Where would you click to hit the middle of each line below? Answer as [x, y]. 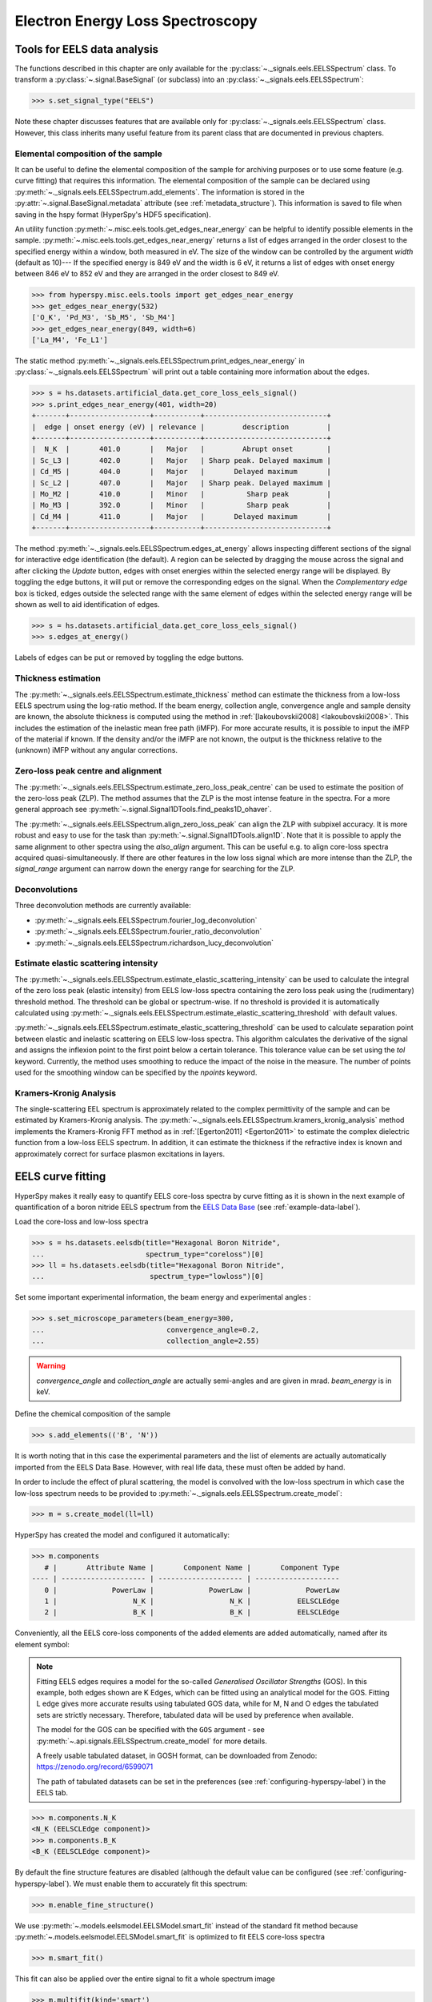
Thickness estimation [58, 678]
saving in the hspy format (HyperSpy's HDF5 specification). [113, 214]
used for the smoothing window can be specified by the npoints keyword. [136, 1072]
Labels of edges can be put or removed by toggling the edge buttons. [129, 657]
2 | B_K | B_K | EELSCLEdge [192, 1612]
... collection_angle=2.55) [146, 1341]
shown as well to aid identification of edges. [87, 604]
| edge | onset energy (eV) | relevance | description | [182, 427]
